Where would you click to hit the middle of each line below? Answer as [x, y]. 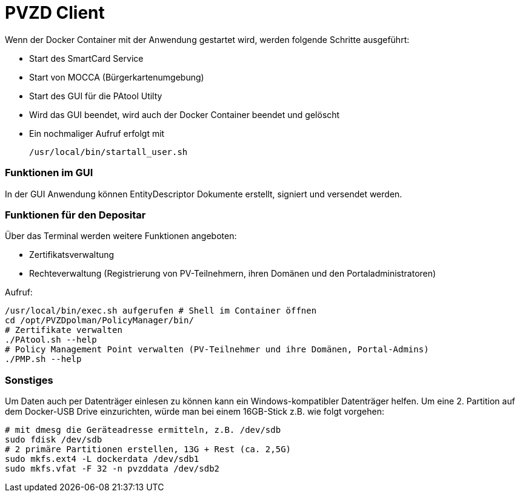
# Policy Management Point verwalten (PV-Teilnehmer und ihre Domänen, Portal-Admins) [217, 350]
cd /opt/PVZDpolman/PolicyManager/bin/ [99, 321]
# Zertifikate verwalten [64, 330]
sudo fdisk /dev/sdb [54, 439]
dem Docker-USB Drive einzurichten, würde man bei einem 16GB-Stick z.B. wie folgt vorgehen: [195, 411]
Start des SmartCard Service [86, 58]
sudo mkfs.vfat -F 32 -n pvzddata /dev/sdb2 [112, 469]
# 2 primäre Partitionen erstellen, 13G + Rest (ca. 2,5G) [148, 449]
